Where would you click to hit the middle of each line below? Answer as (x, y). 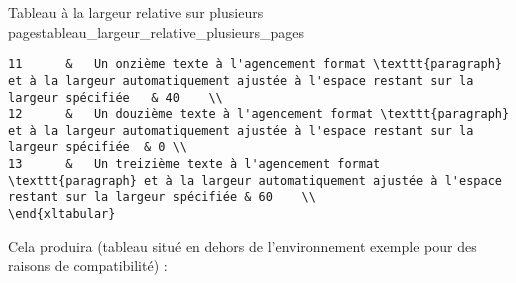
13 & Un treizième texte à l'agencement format (194, 164)
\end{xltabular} (62, 214)
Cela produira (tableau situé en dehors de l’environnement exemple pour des (242, 245)
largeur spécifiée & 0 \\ (97, 147)
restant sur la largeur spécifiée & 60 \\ (162, 197)
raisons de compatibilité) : (88, 265)
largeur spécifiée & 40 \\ (115, 97)
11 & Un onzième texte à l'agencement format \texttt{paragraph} (255, 64)
